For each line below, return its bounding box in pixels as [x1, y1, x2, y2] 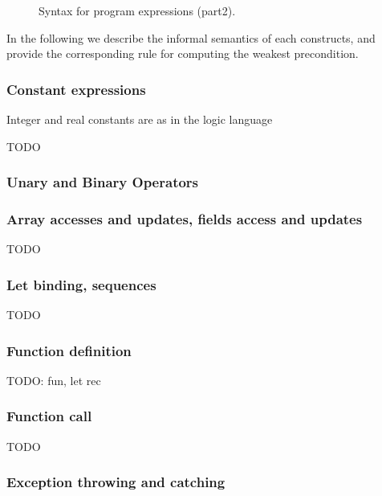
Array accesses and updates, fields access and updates [6, 208, 363, 228]
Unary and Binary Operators [6, 172, 199, 192]
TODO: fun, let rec [6, 371, 101, 388]
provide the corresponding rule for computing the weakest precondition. [6, 45, 359, 62]
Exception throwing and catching [6, 472, 226, 492]
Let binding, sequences [6, 274, 156, 294]
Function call [6, 406, 92, 426]
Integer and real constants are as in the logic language [6, 111, 273, 127]
